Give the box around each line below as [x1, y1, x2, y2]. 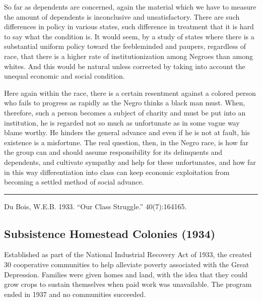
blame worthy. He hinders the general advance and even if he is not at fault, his [4, 127, 250, 138]
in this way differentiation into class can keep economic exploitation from [4, 166, 230, 177]
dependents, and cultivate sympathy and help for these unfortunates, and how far [4, 156, 256, 167]
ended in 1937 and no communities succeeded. [4, 288, 146, 299]
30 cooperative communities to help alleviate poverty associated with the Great [4, 259, 249, 270]
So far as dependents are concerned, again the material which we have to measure [4, 2, 256, 12]
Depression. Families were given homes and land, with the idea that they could [4, 269, 248, 279]
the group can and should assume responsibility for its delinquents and [4, 147, 223, 157]
